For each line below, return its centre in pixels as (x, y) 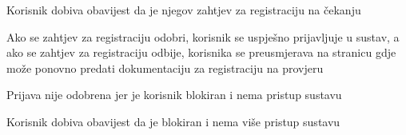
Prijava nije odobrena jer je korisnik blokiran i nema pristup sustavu (174, 95)
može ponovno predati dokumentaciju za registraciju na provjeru (165, 67)
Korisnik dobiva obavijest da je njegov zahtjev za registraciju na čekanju (184, 10)
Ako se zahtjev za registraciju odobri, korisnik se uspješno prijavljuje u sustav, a (203, 36)
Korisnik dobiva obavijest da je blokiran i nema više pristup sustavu (173, 121)
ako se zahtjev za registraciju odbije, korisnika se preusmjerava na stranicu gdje (201, 52)
